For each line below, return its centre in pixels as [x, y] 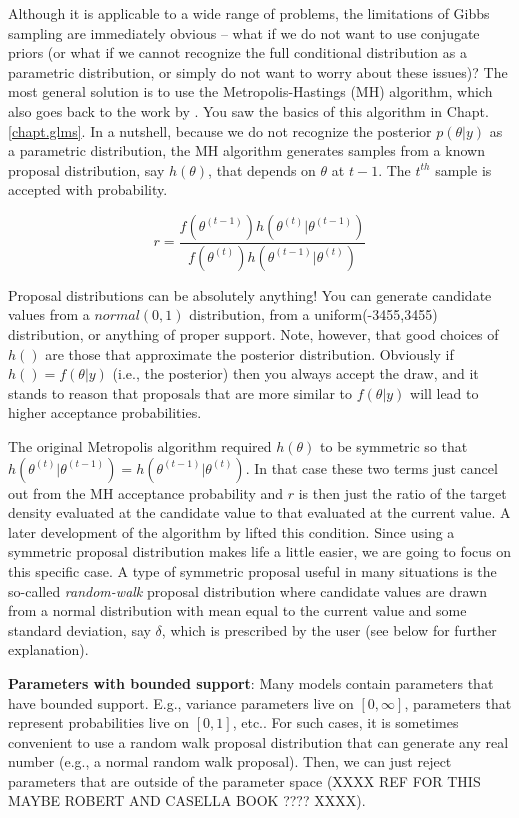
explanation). [48, 649]
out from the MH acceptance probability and [146, 492]
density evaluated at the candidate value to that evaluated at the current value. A [259, 512]
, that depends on [262, 169]
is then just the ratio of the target [402, 492]
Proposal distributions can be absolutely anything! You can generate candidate [250, 294]
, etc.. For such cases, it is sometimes [345, 722]
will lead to [444, 392]
